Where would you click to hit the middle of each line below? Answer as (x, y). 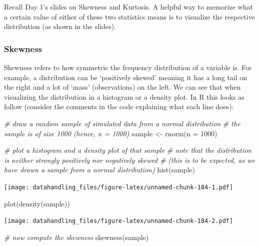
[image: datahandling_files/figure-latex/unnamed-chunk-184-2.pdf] (119, 221)
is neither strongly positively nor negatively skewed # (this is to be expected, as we (129, 160)
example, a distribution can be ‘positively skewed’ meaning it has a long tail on (126, 77)
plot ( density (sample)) (37, 203)
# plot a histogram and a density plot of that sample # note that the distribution (128, 150)
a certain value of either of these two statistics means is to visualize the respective (129, 16)
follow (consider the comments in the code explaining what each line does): (119, 106)
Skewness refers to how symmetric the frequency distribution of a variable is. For (128, 67)
